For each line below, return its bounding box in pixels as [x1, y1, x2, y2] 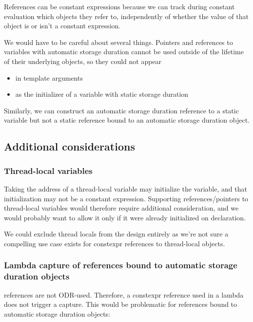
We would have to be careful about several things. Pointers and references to [4, 37, 233, 47]
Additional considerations [4, 139, 135, 154]
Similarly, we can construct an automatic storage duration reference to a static [4, 105, 239, 115]
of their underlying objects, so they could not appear [4, 56, 162, 66]
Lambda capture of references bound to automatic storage [4, 259, 237, 271]
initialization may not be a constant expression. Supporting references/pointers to [4, 193, 249, 203]
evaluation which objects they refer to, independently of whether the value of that [4, 11, 249, 21]
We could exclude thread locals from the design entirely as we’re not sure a [4, 229, 229, 239]
